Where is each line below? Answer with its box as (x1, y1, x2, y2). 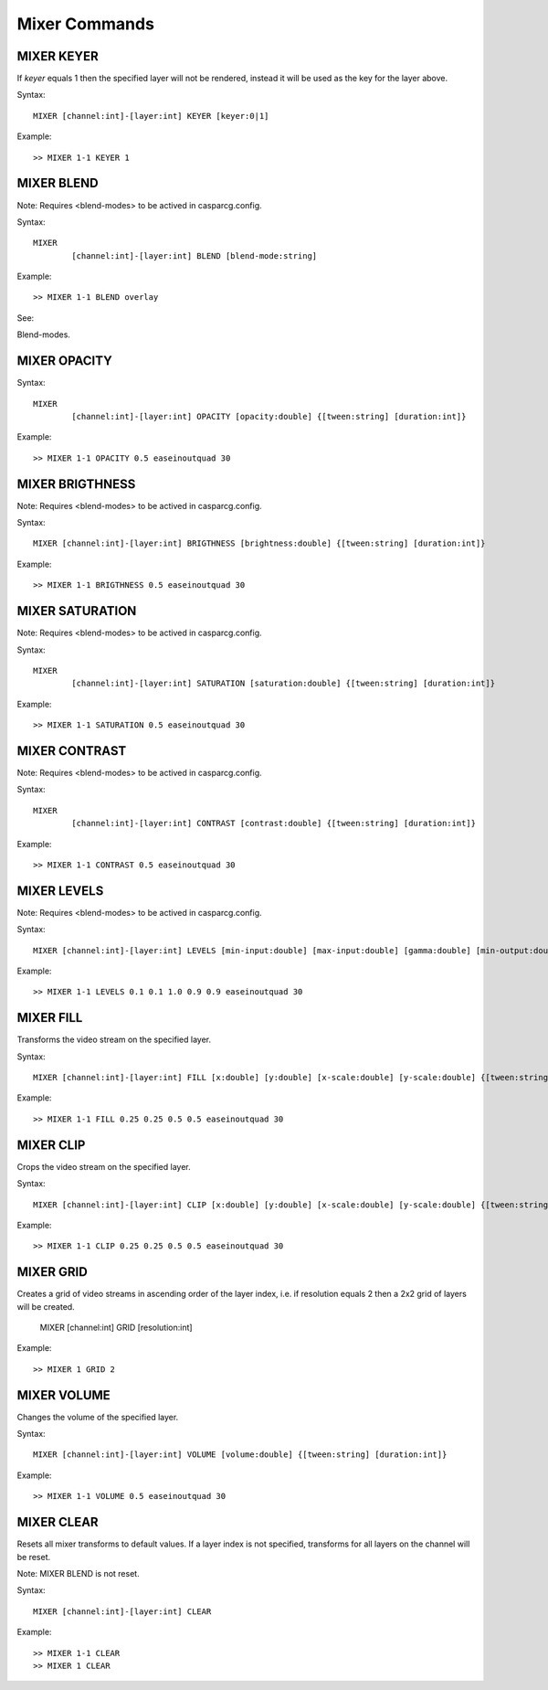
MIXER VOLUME (16, 1387, 111, 1403)
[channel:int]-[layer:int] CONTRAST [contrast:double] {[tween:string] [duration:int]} (71, 818, 477, 829)
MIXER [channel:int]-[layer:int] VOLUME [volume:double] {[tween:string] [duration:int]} (33, 1450, 448, 1460)
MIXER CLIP (16, 1137, 86, 1153)
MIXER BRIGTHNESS (16, 476, 136, 492)
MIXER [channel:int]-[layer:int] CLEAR (33, 1606, 212, 1617)
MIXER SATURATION (16, 603, 137, 619)
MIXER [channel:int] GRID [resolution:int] (39, 1322, 193, 1334)
